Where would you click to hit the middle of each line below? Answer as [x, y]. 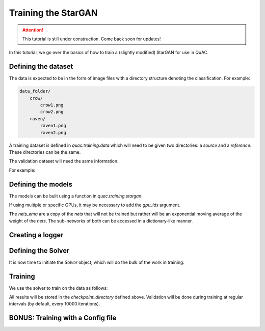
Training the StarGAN [53, 13]
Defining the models [41, 184]
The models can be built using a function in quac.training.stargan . [76, 196]
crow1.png [52, 105]
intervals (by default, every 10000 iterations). [54, 304]
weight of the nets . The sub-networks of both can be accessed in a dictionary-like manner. [101, 221]
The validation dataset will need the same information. [64, 161]
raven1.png [53, 126]
